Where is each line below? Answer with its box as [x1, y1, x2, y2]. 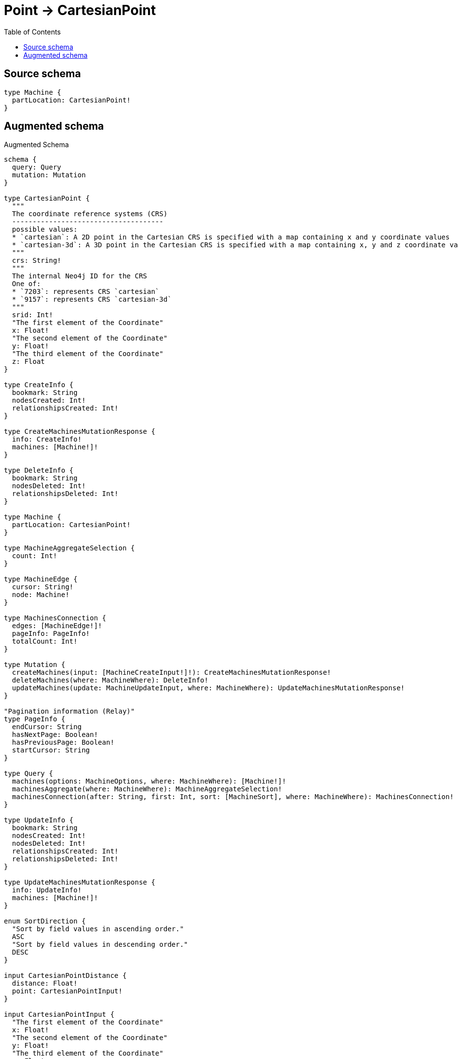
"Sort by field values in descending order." [12, 940, 188, 949]
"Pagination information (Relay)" [4, 707, 135, 716]
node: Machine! [12, 591, 69, 599]
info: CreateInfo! [12, 435, 82, 444]
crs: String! [12, 256, 62, 265]
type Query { [4, 769, 53, 778]
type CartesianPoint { [4, 194, 90, 203]
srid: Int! [12, 311, 53, 319]
